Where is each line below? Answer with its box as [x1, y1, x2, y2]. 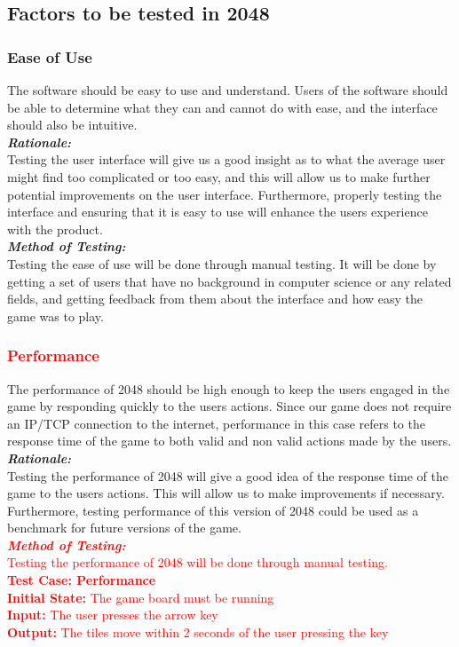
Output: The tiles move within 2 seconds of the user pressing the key [7, 622, 389, 641]
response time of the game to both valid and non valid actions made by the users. [7, 431, 452, 450]
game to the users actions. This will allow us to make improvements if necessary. [7, 484, 445, 502]
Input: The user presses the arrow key [7, 605, 218, 624]
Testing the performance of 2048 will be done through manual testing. [7, 553, 388, 572]
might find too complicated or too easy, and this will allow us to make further [7, 167, 431, 185]
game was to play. [7, 306, 104, 325]
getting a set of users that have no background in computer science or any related [7, 272, 452, 290]
